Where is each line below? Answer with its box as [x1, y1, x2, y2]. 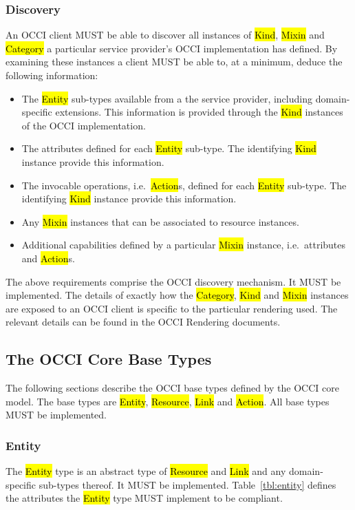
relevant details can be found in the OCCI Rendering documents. [6, 315, 281, 329]
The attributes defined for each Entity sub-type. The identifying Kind [21, 141, 316, 156]
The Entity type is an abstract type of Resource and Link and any [6, 464, 286, 478]
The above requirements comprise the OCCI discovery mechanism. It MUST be [6, 274, 341, 288]
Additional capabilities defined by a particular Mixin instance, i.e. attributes [21, 237, 346, 252]
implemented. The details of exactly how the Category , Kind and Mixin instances [6, 288, 349, 302]
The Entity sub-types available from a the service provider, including [21, 91, 312, 105]
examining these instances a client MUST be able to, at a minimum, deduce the [6, 54, 343, 69]
